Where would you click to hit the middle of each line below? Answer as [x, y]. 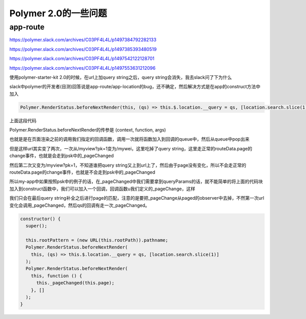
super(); [36, 226]
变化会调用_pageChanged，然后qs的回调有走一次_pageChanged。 [80, 205]
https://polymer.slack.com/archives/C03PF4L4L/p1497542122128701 [82, 59]
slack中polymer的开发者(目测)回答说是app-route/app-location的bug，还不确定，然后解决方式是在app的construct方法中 [135, 87]
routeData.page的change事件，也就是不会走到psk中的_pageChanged [82, 172]
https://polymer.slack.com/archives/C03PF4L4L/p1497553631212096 [82, 68]
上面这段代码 [23, 120]
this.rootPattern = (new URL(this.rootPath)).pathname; [97, 240]
